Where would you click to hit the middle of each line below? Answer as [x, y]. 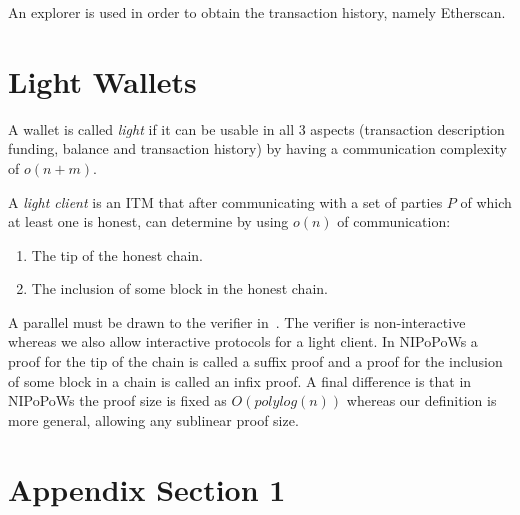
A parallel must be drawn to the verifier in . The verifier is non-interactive [237, 321]
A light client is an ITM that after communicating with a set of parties [225, 201]
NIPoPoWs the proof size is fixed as [117, 400]
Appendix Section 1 [147, 488]
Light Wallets [102, 80]
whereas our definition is [421, 400]
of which [486, 201]
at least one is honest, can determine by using [148, 221]
